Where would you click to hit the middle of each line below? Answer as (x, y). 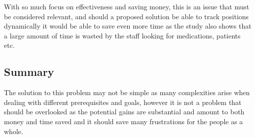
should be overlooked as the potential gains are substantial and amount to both (124, 112)
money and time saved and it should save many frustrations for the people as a (124, 121)
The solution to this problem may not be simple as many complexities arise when (127, 92)
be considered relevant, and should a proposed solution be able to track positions (127, 16)
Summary (29, 72)
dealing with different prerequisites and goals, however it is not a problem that (123, 102)
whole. (14, 131)
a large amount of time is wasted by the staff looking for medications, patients (122, 35)
